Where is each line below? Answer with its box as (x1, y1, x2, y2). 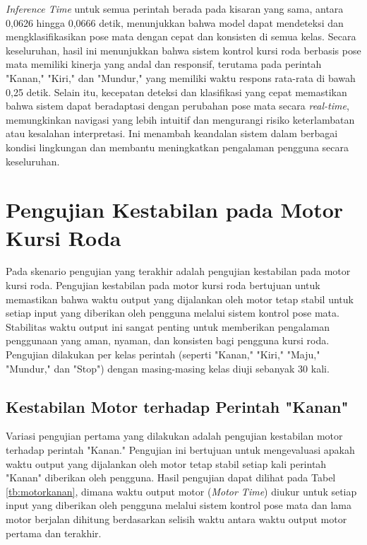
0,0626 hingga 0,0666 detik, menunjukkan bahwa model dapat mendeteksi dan (6, 15, 344, 30)
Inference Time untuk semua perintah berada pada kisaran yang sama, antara (6, 1, 344, 16)
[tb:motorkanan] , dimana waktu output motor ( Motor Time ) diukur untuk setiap (6, 484, 357, 498)
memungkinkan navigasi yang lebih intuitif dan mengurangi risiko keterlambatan (6, 112, 355, 127)
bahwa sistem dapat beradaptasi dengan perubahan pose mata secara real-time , (6, 98, 349, 113)
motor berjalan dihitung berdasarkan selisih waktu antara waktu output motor (6, 511, 347, 526)
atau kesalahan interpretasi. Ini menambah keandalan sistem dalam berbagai (6, 126, 338, 141)
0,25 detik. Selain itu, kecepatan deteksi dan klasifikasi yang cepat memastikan (6, 84, 347, 99)
